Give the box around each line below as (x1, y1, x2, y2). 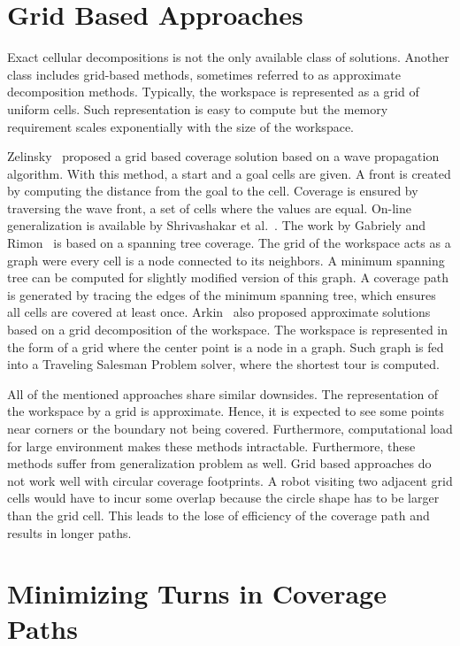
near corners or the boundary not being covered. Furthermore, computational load (7, 419, 453, 437)
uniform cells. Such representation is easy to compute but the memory (7, 99, 388, 118)
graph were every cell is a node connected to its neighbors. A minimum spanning (7, 250, 445, 269)
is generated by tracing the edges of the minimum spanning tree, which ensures (7, 285, 436, 304)
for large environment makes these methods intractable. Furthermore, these (7, 436, 416, 455)
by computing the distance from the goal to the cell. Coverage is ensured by (7, 181, 418, 200)
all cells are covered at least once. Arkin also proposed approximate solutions (7, 303, 431, 321)
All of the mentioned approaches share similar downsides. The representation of (7, 384, 439, 403)
